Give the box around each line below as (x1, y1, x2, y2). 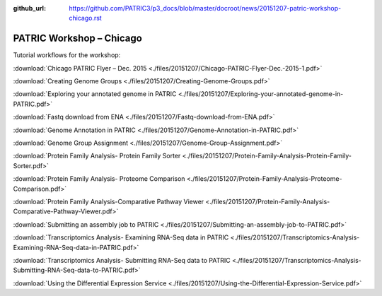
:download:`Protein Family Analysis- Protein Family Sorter (13, 152, 181, 160)
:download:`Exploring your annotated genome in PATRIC (13, 90, 177, 98)
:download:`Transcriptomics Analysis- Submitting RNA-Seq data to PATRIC (13, 256, 231, 264)
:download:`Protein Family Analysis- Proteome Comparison (13, 174, 185, 183)
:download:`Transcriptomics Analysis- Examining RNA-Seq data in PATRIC (13, 233, 229, 242)
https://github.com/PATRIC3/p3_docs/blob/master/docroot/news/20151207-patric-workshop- (69, 4, 342, 12)
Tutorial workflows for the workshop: (13, 51, 121, 59)
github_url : (13, 4, 46, 12)
